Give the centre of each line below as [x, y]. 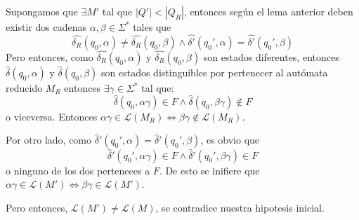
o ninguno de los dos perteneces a [78, 170]
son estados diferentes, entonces [271, 57]
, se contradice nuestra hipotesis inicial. [240, 207]
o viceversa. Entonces [52, 116]
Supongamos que [42, 11]
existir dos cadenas [46, 27]
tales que [152, 27]
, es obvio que [230, 140]
